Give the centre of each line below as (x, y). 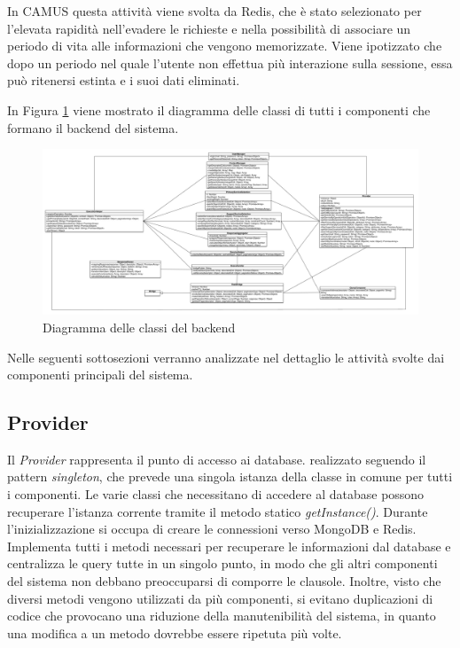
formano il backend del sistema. (93, 127)
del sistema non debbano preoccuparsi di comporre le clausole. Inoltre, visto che (224, 581)
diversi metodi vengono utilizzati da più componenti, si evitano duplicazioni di (220, 598)
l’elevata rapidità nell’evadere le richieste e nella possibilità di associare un (209, 28)
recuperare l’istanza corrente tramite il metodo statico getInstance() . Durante (218, 511)
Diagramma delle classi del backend (139, 327)
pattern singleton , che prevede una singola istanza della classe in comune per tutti (230, 476)
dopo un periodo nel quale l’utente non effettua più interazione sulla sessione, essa (230, 62)
